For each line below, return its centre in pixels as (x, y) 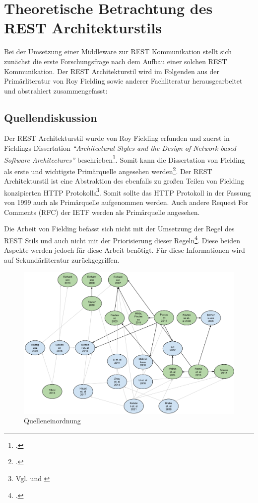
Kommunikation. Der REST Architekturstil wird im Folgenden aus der (112, 71)
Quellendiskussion (51, 117)
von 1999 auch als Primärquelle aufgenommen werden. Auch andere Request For (126, 202)
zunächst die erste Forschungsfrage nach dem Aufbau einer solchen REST (116, 61)
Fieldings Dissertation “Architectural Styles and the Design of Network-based (120, 148)
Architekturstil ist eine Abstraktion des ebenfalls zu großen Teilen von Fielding (124, 181)
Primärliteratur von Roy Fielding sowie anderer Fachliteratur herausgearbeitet (123, 81)
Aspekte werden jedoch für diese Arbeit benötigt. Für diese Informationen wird (125, 250)
